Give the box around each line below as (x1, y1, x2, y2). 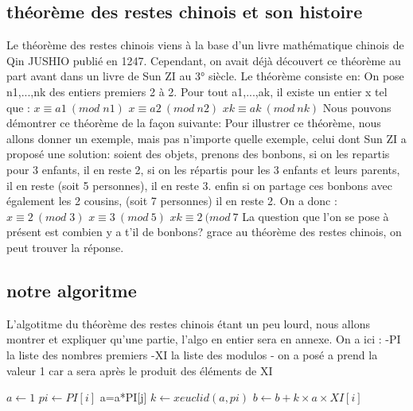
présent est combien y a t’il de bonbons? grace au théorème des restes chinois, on (6, 223, 402, 240)
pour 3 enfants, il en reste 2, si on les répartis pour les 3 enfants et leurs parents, (6, 161, 400, 177)
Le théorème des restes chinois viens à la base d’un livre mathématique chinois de (6, 37, 404, 53)
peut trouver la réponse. (6, 238, 124, 255)
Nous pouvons (322, 99, 392, 115)
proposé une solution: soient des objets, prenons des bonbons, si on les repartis (6, 145, 390, 162)
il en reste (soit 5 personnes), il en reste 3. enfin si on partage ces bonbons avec (6, 176, 392, 193)
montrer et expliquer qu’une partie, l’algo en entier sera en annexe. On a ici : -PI (6, 331, 401, 347)
